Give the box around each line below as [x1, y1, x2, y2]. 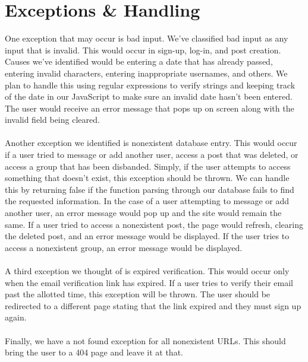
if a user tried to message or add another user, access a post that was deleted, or [5, 148, 298, 161]
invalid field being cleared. [5, 113, 100, 126]
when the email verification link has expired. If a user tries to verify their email [5, 276, 294, 288]
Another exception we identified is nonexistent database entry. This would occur [5, 136, 297, 149]
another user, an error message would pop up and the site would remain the [5, 207, 282, 219]
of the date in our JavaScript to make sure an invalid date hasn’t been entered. [5, 90, 293, 103]
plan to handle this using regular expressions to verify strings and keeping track [5, 78, 296, 91]
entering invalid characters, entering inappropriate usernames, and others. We [5, 66, 288, 79]
